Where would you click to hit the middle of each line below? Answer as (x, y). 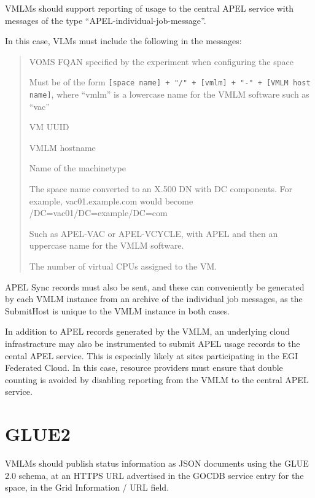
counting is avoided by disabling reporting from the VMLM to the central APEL (157, 379)
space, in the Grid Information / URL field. (87, 487)
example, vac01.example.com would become (111, 200)
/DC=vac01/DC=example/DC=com (98, 213)
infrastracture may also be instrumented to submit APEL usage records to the (153, 343)
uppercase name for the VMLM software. (107, 245)
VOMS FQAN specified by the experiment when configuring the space (161, 61)
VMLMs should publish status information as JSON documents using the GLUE (157, 463)
